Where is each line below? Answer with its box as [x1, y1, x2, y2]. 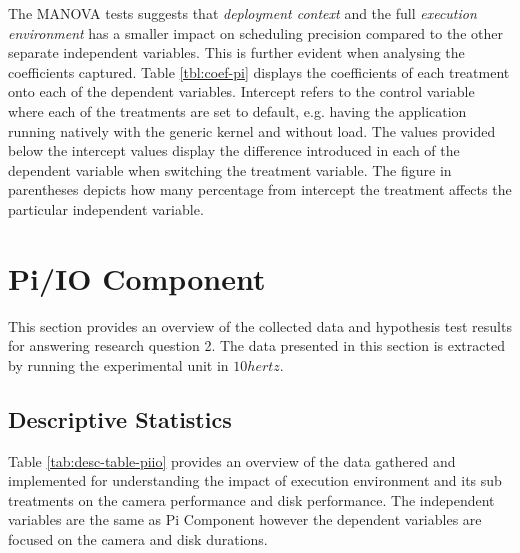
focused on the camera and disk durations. [8, 529, 268, 550]
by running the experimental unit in [8, 354, 229, 375]
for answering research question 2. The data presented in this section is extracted [8, 335, 505, 356]
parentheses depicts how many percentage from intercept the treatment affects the [8, 179, 512, 200]
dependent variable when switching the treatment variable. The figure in [8, 159, 452, 180]
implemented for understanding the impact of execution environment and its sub [8, 470, 502, 491]
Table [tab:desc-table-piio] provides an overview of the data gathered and [8, 450, 456, 471]
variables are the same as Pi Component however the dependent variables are [8, 509, 482, 530]
